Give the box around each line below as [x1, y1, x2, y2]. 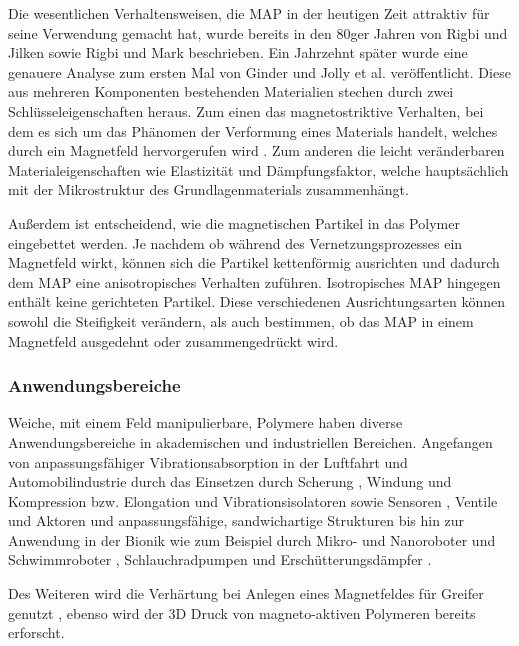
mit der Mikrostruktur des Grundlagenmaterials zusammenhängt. [8, 179, 409, 200]
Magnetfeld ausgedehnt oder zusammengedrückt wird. [8, 330, 339, 351]
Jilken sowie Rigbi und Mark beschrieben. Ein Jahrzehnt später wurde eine [8, 42, 468, 63]
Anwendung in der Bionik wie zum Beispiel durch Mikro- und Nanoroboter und [8, 529, 496, 550]
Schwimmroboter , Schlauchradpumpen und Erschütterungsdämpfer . [8, 549, 432, 570]
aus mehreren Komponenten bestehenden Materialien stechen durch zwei [8, 81, 454, 102]
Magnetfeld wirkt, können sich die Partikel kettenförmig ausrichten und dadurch [8, 252, 500, 273]
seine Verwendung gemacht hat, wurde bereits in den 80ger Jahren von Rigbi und [8, 22, 508, 43]
